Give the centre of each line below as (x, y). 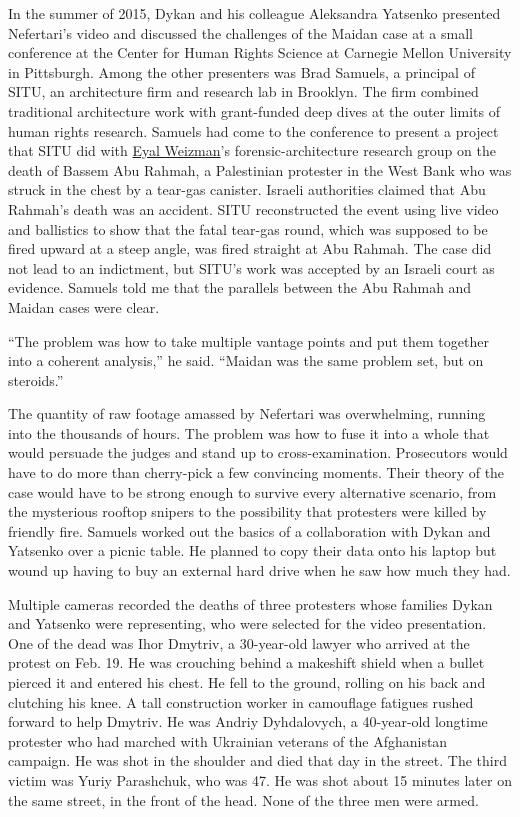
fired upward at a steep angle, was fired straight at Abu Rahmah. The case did (250, 248)
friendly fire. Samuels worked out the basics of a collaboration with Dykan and (249, 530)
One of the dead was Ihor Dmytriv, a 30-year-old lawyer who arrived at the (239, 642)
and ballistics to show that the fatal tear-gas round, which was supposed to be (248, 228)
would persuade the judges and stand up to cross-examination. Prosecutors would (258, 452)
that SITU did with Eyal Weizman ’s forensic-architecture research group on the (252, 150)
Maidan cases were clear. (84, 306)
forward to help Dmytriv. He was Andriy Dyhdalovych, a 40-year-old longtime (248, 721)
